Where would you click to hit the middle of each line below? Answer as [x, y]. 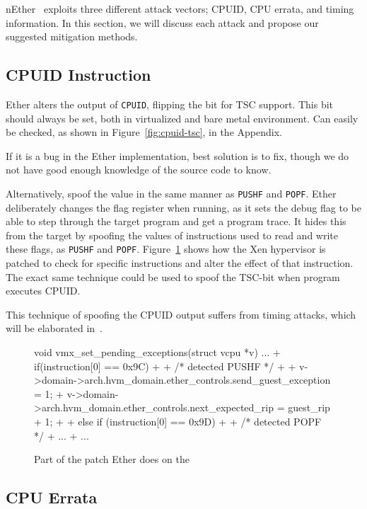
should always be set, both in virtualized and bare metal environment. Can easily [182, 118]
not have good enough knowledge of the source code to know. [139, 170]
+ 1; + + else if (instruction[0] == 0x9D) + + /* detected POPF [178, 422]
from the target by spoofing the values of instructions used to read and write [172, 235]
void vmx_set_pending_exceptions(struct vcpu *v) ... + [157, 352]
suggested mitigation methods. [72, 36]
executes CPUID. [43, 291]
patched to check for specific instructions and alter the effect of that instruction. [180, 263]
